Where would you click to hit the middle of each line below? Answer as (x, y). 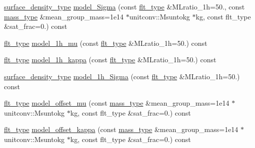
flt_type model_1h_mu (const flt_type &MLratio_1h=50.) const (106, 43)
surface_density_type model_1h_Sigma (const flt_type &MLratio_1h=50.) (122, 76)
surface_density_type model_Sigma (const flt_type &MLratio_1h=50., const (124, 6)
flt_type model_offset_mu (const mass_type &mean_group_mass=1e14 (117, 103)
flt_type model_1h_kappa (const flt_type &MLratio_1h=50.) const (110, 60)
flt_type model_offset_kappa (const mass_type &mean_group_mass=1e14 (121, 129)
